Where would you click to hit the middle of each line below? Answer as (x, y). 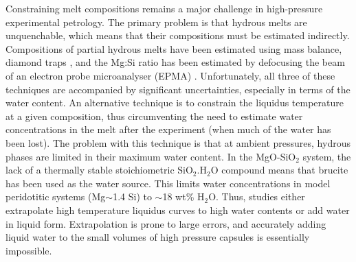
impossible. (29, 250)
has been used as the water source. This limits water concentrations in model (168, 183)
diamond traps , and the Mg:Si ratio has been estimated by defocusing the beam (175, 62)
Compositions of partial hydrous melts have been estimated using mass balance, (174, 48)
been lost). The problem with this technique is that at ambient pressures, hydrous (178, 142)
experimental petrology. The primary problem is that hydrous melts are (156, 22)
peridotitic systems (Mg (56, 196)
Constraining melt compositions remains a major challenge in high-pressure (164, 8)
